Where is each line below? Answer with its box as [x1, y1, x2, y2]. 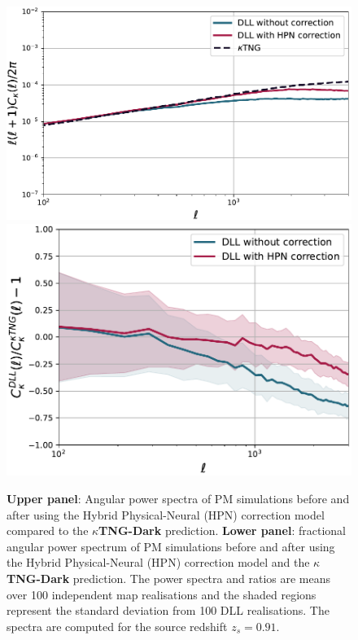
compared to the [7, 522, 89, 539]
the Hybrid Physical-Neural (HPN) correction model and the [7, 554, 310, 571]
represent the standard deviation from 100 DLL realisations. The [7, 602, 330, 619]
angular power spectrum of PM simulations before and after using [7, 537, 335, 555]
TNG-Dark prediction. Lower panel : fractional [98, 522, 346, 539]
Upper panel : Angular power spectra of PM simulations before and [7, 489, 350, 506]
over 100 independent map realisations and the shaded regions [7, 585, 317, 603]
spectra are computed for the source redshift [7, 617, 228, 634]
